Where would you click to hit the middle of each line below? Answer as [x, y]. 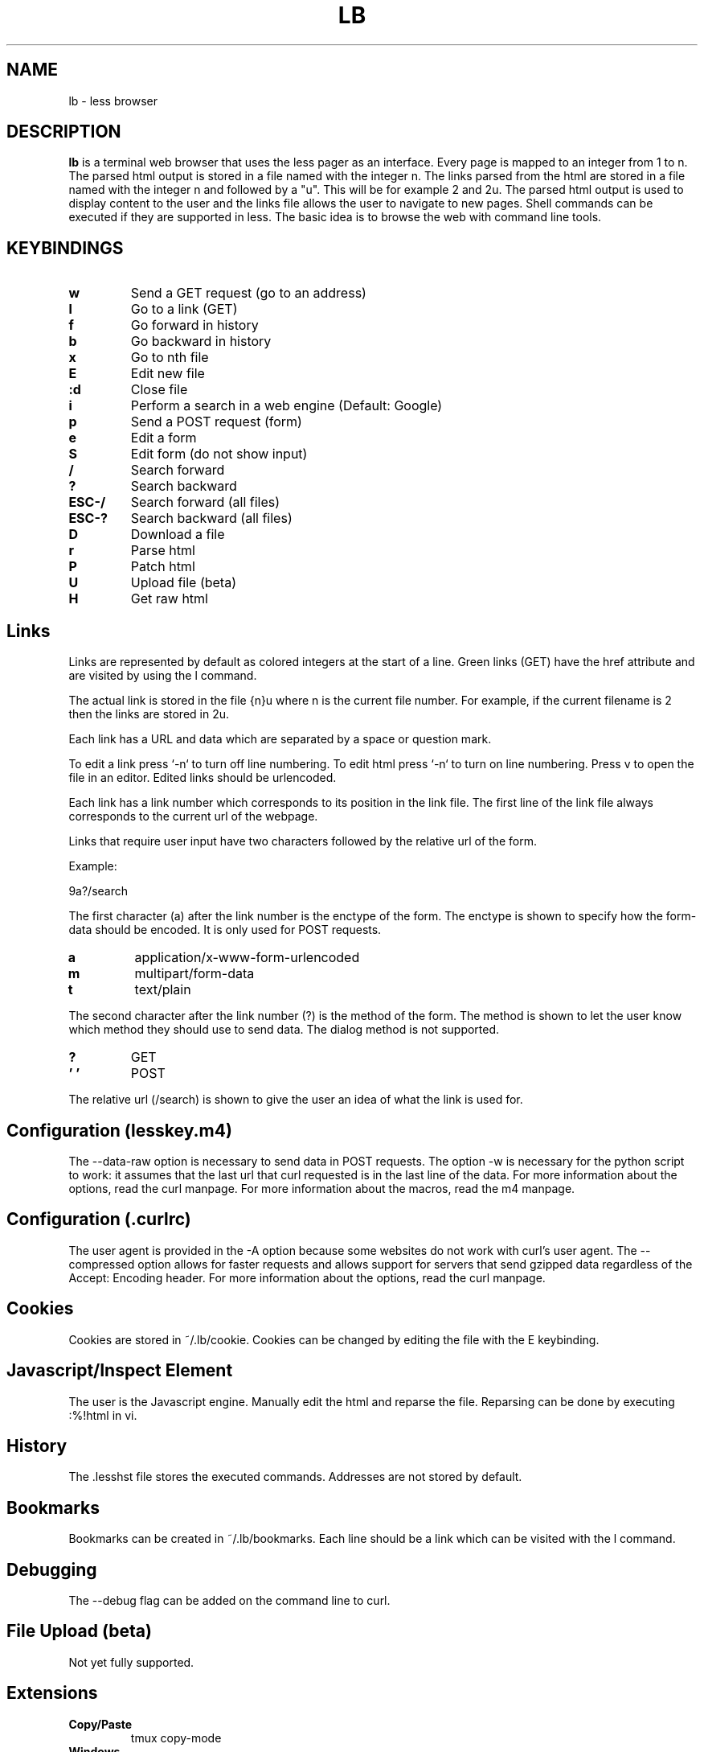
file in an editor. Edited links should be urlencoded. [203, 778]
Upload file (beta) [183, 583]
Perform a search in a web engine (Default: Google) [287, 406]
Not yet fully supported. [131, 1662]
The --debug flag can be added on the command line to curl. [229, 1601]
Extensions [52, 1693]
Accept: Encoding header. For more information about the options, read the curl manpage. [307, 1277]
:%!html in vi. [103, 1415]
